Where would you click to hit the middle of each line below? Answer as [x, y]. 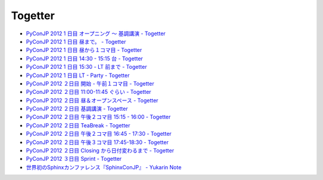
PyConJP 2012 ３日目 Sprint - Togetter [74, 159]
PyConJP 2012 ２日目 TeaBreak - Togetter [78, 125]
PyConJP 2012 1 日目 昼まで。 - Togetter [76, 41]
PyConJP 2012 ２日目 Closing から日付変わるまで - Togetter [100, 151]
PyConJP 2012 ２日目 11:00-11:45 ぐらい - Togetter [89, 92]
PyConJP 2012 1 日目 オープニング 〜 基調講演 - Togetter [96, 33]
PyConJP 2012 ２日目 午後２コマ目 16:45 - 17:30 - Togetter [99, 134]
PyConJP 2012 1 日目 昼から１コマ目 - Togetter [84, 50]
